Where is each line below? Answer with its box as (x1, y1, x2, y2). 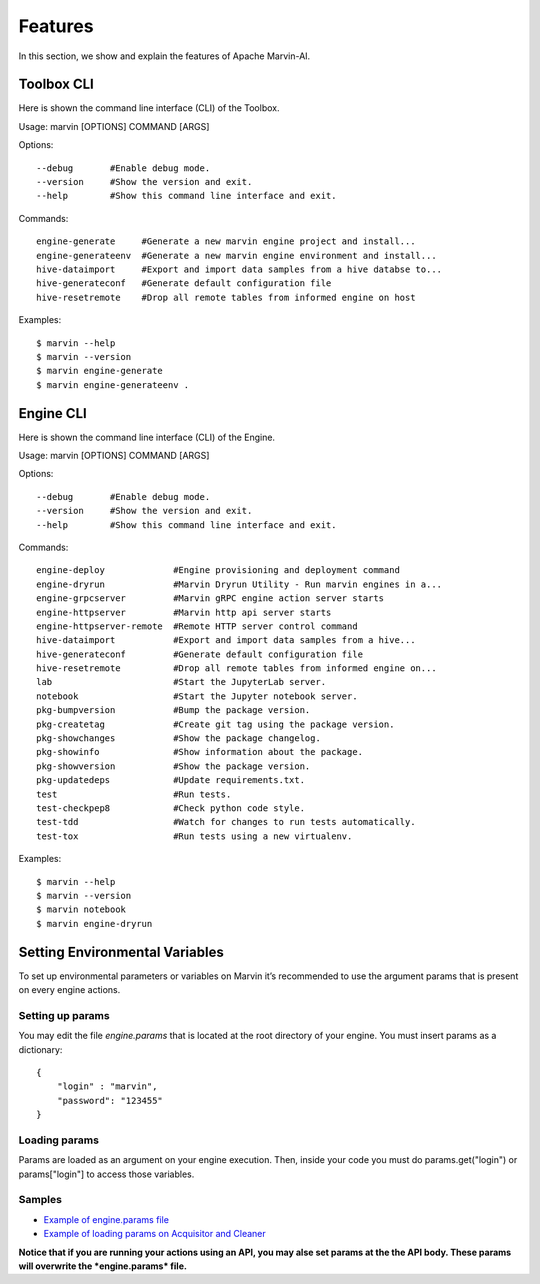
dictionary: (18, 1043, 63, 1055)
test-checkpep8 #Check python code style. (36, 802, 305, 814)
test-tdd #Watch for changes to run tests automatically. (36, 816, 416, 828)
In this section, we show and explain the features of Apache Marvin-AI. (18, 50, 311, 62)
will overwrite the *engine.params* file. (18, 1260, 187, 1272)
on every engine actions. (18, 984, 121, 996)
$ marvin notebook (36, 904, 127, 915)
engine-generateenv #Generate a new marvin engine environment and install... (36, 250, 437, 261)
